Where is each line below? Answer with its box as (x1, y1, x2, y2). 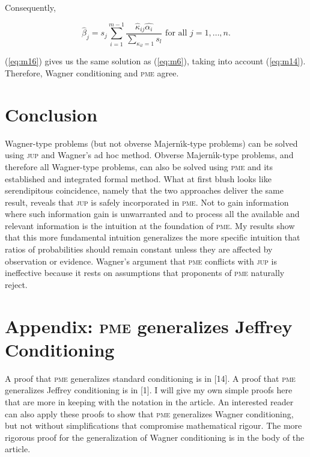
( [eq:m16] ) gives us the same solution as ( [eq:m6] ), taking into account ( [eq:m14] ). (5, 55, 306, 67)
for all (165, 29, 187, 38)
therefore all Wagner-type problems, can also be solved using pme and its (5, 160, 273, 173)
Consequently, (5, 1, 56, 13)
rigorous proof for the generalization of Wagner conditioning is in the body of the (5, 431, 305, 443)
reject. (5, 278, 28, 290)
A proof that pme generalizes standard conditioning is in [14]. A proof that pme (5, 372, 296, 384)
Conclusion (5, 102, 98, 126)
